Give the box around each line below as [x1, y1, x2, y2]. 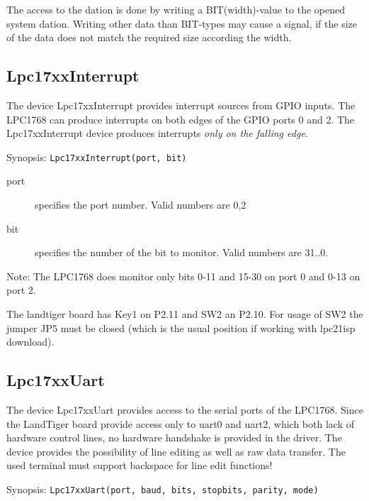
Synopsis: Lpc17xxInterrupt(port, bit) [6, 149, 187, 164]
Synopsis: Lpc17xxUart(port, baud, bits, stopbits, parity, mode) [6, 481, 319, 496]
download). [6, 334, 55, 349]
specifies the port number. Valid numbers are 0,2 [35, 197, 246, 212]
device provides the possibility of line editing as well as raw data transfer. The [6, 444, 346, 458]
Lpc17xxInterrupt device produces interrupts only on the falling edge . [6, 126, 308, 141]
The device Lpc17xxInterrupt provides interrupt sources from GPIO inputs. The [6, 97, 356, 112]
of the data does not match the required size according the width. [6, 30, 292, 45]
